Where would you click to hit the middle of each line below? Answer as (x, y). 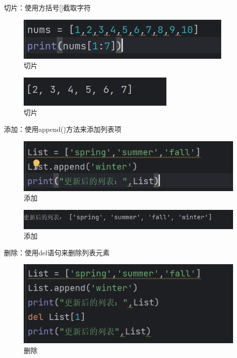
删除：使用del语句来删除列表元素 (57, 252)
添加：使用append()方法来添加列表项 (63, 129)
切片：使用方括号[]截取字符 (47, 7)
